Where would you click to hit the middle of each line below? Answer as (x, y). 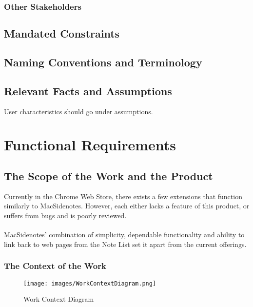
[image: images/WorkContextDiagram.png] (90, 283)
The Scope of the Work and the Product (108, 175)
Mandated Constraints (62, 33)
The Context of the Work (55, 266)
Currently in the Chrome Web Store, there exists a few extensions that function (123, 196)
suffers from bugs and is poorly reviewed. (65, 215)
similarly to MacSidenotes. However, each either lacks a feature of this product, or (127, 206)
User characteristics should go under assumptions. (78, 111)
